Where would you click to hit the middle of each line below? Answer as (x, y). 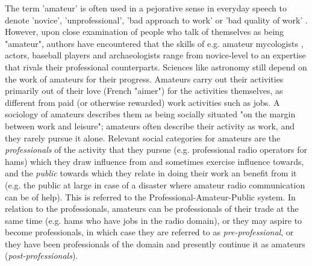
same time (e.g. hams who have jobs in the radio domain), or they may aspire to (154, 220)
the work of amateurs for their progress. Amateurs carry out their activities (144, 79)
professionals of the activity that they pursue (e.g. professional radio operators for (156, 150)
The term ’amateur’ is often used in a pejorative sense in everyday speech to (146, 8)
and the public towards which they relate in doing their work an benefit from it (151, 173)
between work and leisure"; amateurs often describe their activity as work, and (150, 125)
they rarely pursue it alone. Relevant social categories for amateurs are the (143, 138)
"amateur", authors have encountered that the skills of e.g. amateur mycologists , (154, 43)
